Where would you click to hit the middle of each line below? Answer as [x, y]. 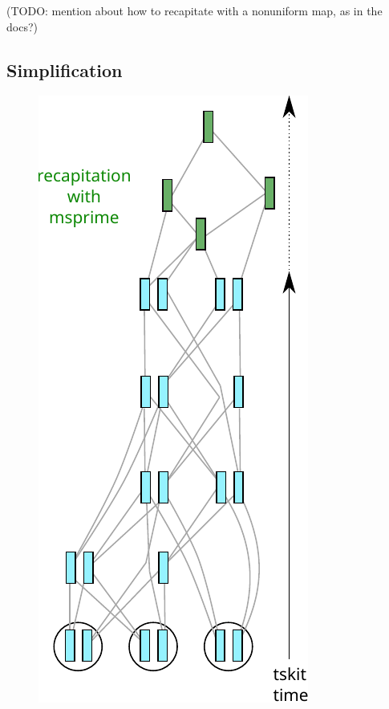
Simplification [65, 69]
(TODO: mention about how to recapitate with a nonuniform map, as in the [194, 10]
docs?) [22, 26]
